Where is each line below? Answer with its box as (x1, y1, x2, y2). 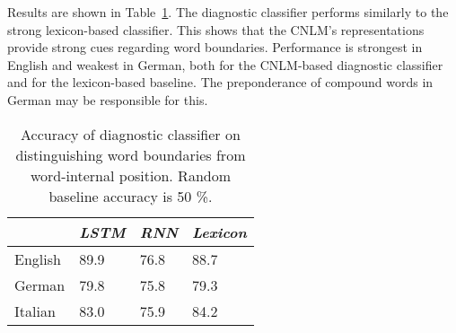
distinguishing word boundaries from (15, 144, 246, 165)
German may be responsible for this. (7, 90, 208, 109)
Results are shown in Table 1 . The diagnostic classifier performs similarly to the (7, 3, 449, 21)
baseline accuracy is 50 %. (48, 185, 213, 206)
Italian (14, 300, 56, 321)
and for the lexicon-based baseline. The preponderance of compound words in (7, 73, 434, 92)
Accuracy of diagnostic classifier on (21, 123, 241, 145)
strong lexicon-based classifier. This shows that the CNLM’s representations (7, 20, 425, 39)
